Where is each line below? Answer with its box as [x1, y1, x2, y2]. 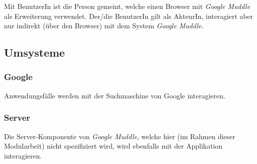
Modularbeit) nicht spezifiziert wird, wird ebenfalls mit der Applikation [4, 141, 223, 151]
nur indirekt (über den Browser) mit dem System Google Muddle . [4, 20, 204, 31]
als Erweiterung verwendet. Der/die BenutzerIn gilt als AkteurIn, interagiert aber [4, 10, 254, 21]
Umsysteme [4, 45, 65, 60]
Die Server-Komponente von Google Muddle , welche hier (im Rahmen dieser [4, 131, 236, 141]
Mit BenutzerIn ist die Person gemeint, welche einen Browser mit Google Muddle [4, 1, 251, 11]
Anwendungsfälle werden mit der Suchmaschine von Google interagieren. [4, 90, 226, 100]
